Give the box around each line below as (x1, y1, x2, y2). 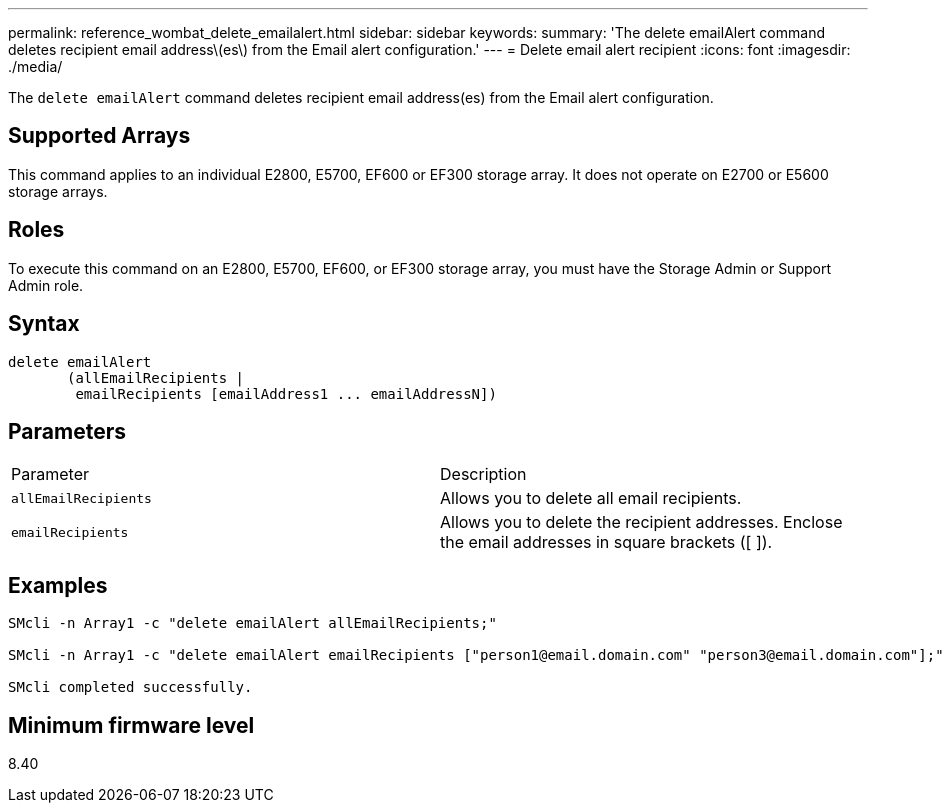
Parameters (8, 418, 126, 444)
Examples (8, 572, 108, 598)
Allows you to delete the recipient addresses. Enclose (440, 512, 843, 533)
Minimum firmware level (8, 712, 255, 738)
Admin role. (8, 276, 84, 294)
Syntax (8, 311, 80, 337)
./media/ (8, 58, 63, 75)
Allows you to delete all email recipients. (440, 488, 742, 509)
